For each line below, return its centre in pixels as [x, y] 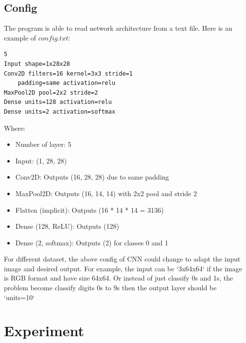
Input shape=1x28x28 [37, 64]
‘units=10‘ [19, 297]
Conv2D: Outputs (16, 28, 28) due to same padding [92, 177]
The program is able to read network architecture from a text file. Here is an [118, 28]
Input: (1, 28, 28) [41, 160]
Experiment [44, 331]
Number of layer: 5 [43, 144]
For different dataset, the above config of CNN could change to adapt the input [122, 259]
